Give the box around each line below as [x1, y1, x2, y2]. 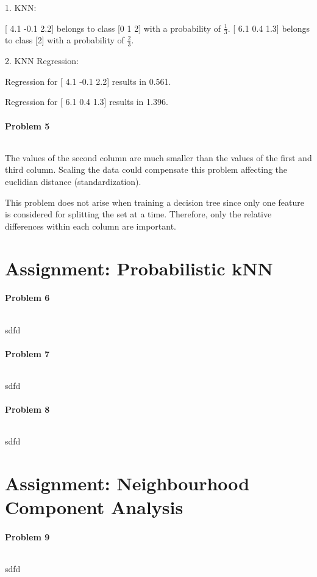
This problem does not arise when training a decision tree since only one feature [5, 195, 304, 208]
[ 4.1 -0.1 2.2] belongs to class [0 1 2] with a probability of [5, 21, 221, 34]
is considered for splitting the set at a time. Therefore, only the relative [5, 208, 272, 220]
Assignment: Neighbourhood [5, 471, 250, 496]
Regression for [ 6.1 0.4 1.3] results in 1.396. [5, 95, 168, 108]
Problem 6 [5, 291, 50, 304]
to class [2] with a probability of [5, 34, 124, 46]
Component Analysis [5, 495, 183, 520]
